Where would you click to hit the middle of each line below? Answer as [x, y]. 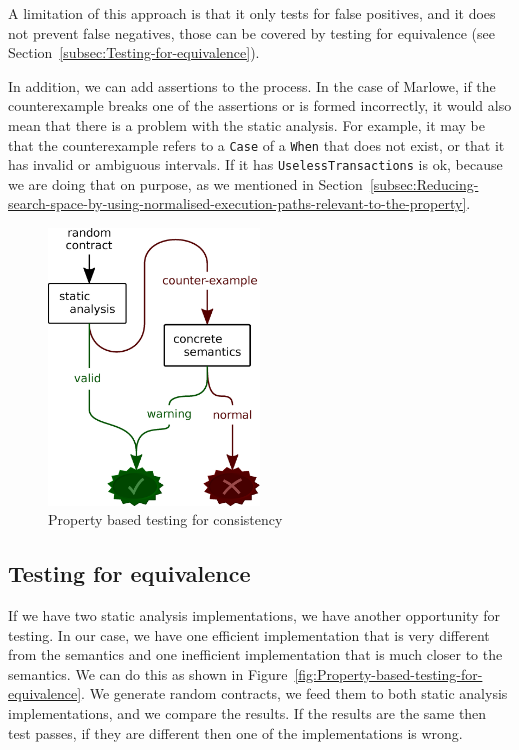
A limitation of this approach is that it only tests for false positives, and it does [252, 13]
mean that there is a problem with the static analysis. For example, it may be [246, 124]
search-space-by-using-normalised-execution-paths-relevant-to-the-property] [237, 203]
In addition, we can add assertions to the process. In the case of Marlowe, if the [252, 85]
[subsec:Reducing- [424, 183]
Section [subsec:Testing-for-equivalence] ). [134, 52]
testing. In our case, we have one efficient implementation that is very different [249, 634]
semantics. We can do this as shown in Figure [148, 673]
